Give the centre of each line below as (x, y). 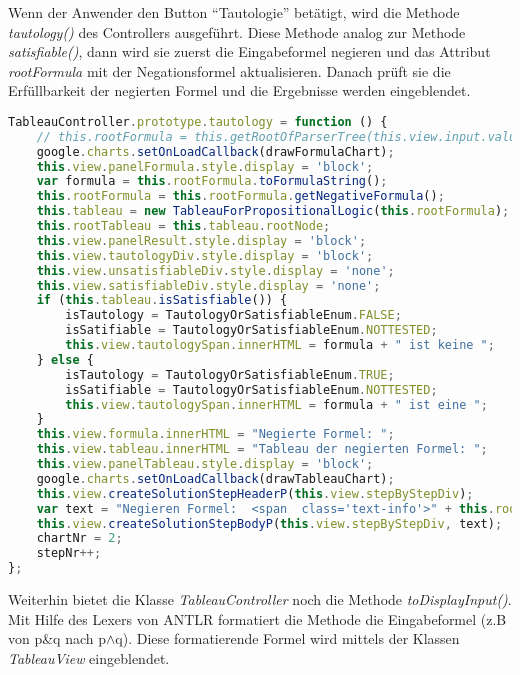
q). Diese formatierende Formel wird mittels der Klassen (287, 638)
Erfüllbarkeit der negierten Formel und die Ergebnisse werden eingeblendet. (239, 90)
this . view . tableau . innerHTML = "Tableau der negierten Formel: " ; (262, 449)
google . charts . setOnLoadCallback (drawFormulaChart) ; (215, 151)
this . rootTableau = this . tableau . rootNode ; (183, 226)
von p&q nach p (57, 638)
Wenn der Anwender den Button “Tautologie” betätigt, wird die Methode (234, 12)
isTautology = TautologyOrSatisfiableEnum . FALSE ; (233, 315)
